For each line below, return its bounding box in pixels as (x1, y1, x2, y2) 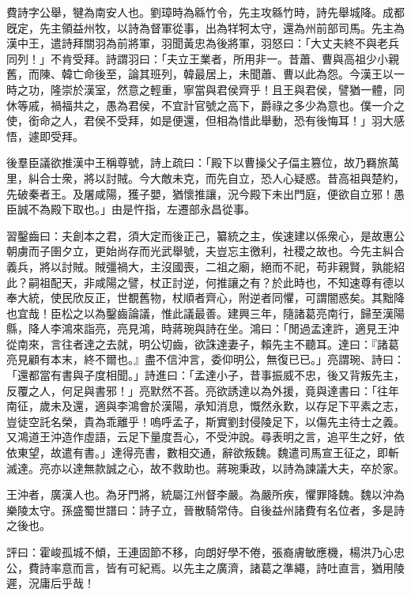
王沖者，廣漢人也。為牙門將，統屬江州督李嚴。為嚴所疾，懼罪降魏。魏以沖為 (6, 486, 405, 503)
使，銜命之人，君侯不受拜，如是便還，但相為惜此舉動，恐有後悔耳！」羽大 (6, 112, 394, 129)
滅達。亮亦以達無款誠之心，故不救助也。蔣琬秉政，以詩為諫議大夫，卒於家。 (6, 459, 405, 476)
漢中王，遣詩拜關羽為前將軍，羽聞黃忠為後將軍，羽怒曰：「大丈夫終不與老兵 (6, 35, 399, 51)
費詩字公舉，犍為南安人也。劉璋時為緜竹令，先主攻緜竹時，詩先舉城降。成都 (6, 4, 405, 20)
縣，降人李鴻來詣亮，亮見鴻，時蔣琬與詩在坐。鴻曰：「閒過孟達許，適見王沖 (6, 320, 399, 337)
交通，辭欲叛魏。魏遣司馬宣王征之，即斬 (188, 444, 399, 461)
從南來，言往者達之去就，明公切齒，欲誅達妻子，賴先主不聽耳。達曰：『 (6, 335, 377, 352)
